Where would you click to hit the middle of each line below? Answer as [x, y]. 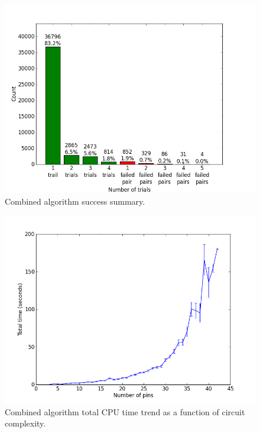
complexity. [25, 423]
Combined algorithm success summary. [75, 201]
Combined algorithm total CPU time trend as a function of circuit [125, 411]
